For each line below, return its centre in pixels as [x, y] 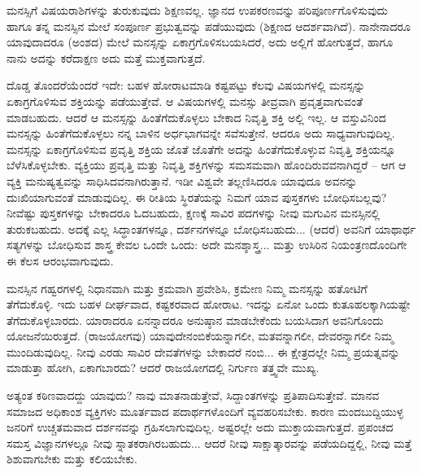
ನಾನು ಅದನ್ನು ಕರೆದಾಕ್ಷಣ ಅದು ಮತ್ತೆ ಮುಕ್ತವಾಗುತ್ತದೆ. [106, 57]
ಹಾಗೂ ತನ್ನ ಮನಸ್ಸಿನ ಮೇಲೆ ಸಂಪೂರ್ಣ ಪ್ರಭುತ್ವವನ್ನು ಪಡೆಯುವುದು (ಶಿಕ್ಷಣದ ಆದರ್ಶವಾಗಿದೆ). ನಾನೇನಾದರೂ [209, 26]
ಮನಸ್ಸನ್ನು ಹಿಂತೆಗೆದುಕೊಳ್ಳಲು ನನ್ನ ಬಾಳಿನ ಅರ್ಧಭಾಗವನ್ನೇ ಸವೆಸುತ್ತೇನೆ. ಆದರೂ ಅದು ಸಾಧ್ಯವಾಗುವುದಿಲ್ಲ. [201, 133]
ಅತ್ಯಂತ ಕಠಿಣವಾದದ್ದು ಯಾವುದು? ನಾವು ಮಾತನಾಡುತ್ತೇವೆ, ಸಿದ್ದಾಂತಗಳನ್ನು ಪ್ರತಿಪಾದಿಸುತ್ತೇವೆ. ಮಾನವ [193, 395]
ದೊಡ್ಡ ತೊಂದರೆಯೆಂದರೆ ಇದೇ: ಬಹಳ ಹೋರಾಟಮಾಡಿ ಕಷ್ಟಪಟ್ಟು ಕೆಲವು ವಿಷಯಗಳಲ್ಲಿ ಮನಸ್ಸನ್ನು [186, 85]
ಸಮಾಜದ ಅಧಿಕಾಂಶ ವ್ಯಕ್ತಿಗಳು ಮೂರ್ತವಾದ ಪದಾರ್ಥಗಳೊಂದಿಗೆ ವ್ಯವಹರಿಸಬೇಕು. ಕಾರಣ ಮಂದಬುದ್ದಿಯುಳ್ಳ [205, 411]
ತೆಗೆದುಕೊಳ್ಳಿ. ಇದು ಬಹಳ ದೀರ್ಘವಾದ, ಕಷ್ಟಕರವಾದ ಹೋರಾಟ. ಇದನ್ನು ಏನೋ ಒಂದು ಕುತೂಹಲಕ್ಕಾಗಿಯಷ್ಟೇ [209, 304]
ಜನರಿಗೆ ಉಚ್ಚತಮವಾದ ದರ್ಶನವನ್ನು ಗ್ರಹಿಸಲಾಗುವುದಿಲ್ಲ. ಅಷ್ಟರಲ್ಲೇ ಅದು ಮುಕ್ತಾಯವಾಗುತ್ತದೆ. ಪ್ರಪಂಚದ [200, 427]
